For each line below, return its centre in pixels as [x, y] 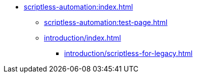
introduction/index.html [83, 38]
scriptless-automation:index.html [79, 7]
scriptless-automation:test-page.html [106, 22]
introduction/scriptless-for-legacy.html [129, 53]
